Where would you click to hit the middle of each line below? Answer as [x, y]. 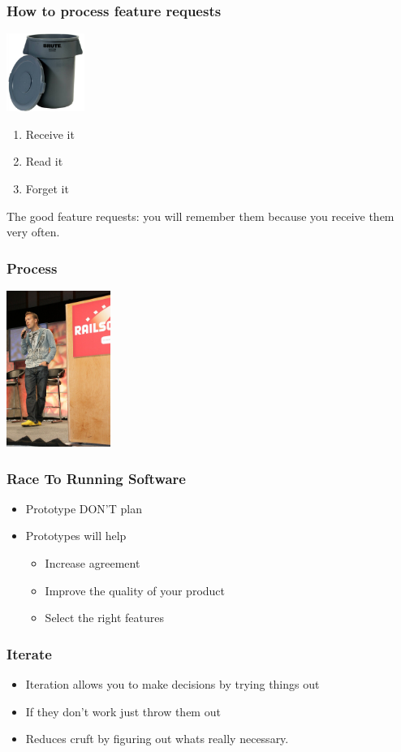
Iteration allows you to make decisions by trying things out [172, 684]
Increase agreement [93, 563]
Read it [44, 161]
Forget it [47, 188]
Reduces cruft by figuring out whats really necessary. [157, 739]
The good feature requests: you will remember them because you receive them [200, 216]
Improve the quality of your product [135, 590]
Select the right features [104, 618]
